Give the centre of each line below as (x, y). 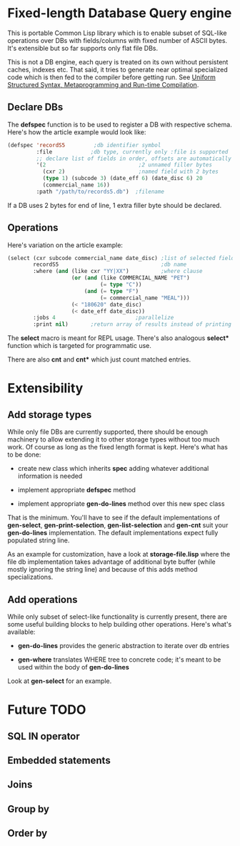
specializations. (30, 577)
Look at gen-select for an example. (60, 681)
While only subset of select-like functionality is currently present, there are (117, 617)
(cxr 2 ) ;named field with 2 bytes (131, 172)
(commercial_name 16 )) (76, 185)
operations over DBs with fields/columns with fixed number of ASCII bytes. (117, 40)
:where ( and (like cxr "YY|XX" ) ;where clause (118, 272)
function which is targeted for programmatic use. (80, 346)
